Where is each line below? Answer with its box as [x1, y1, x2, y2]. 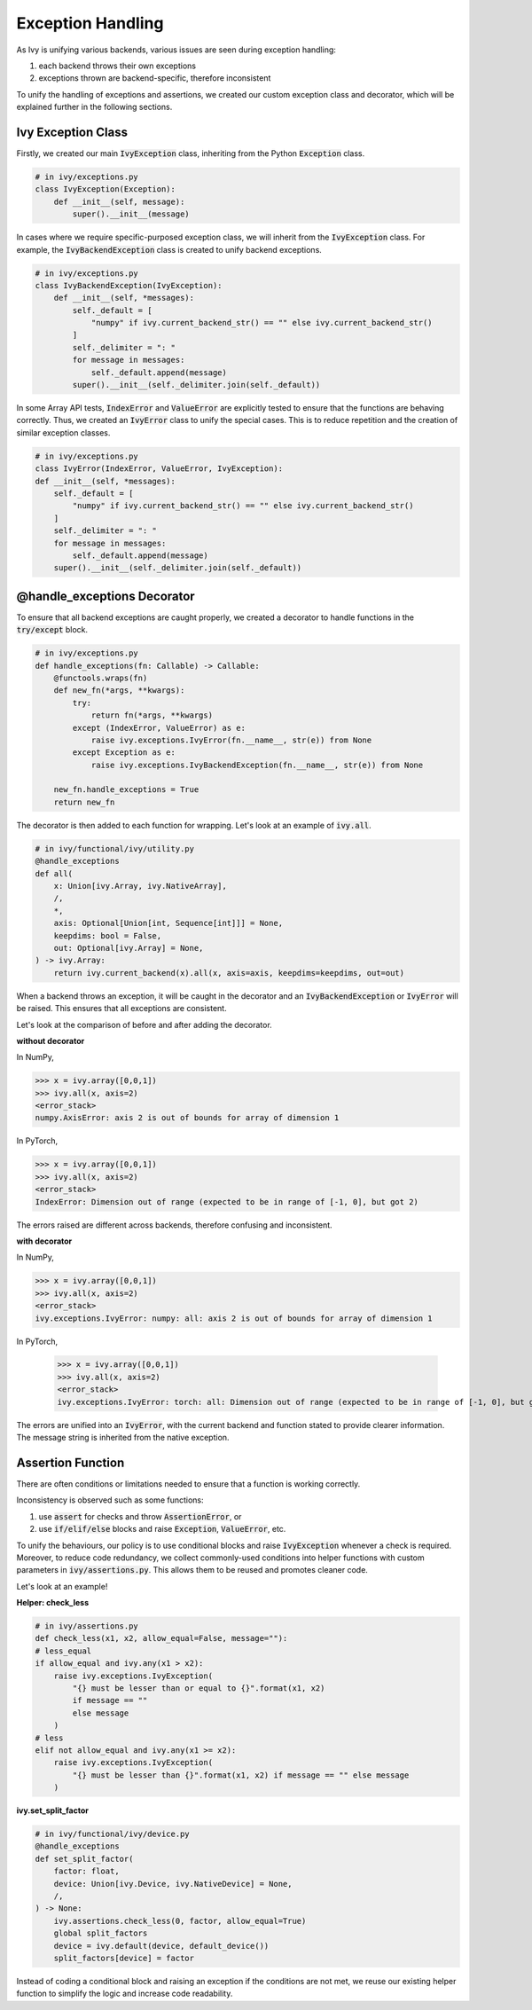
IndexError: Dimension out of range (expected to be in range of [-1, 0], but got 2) [35, 1197, 419, 1206]
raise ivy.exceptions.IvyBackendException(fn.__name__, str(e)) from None [90, 759, 424, 770]
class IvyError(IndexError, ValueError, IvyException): [35, 464, 284, 474]
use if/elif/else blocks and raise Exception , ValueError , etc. [38, 1524, 286, 1535]
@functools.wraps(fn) [53, 672, 148, 683]
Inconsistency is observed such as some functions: [16, 1495, 204, 1505]
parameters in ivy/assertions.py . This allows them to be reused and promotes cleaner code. [16, 1565, 368, 1575]
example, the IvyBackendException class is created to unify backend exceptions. [16, 244, 323, 255]
